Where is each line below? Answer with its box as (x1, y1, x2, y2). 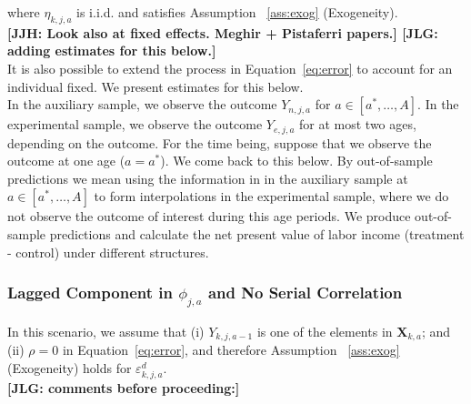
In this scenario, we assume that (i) (7, 321, 205, 340)
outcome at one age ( (7, 151, 125, 170)
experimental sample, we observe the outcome (7, 115, 263, 134)
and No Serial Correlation (207, 281, 403, 304)
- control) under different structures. (7, 242, 209, 261)
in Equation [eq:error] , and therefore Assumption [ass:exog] (62, 340, 400, 359)
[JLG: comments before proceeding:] (7, 378, 240, 397)
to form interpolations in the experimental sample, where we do (94, 187, 449, 206)
